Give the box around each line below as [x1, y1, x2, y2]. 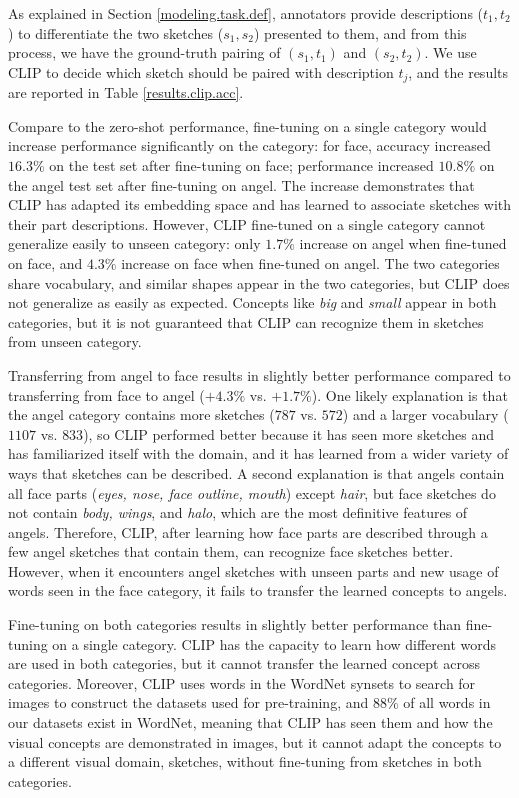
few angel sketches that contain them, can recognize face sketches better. [8, 541, 454, 562]
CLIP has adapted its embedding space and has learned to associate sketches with [8, 194, 512, 215]
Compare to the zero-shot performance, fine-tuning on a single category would [8, 115, 487, 136]
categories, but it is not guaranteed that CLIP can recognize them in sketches [8, 311, 484, 332]
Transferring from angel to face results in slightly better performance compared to [8, 364, 511, 385]
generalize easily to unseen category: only [8, 233, 261, 254]
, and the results [408, 61, 509, 82]
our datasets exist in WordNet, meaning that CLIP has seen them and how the [8, 712, 493, 733]
